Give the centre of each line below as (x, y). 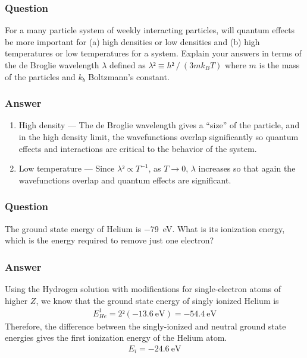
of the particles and (40, 76)
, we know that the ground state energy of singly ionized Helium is (157, 300)
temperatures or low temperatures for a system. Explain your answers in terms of (153, 53)
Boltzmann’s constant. (129, 76)
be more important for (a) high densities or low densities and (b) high (132, 41)
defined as (127, 65)
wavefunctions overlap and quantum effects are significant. (125, 180)
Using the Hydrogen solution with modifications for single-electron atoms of (143, 289)
